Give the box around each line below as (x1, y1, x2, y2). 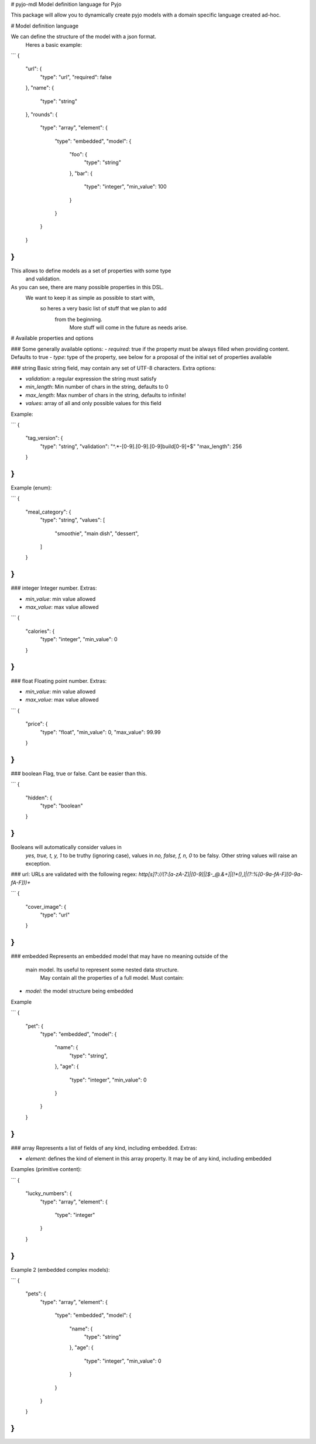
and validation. (25, 275, 61, 282)
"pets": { (25, 1290, 46, 1297)
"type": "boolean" (40, 802, 83, 809)
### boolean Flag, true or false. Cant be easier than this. (11, 770, 147, 777)
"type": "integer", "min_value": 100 (84, 183, 167, 190)
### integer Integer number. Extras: (11, 584, 97, 591)
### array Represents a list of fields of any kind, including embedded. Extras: (11, 1144, 197, 1151)
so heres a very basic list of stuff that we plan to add (40, 305, 167, 312)
